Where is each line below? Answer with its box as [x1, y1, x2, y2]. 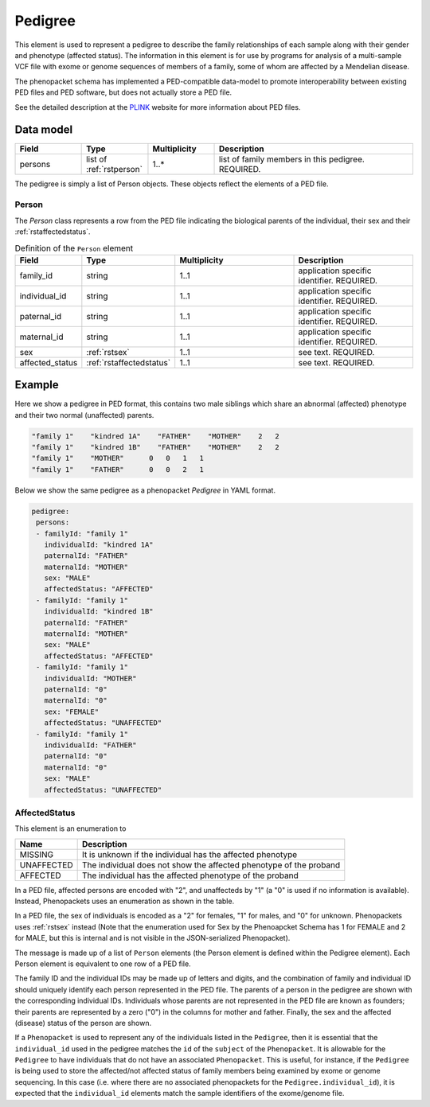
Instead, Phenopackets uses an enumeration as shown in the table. [14, 896, 235, 906]
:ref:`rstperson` [86, 164, 143, 175]
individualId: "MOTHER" [44, 673, 137, 683]
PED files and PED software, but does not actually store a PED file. [14, 88, 233, 97]
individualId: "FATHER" [44, 740, 137, 750]
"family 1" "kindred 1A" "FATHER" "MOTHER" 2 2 [31, 431, 279, 441]
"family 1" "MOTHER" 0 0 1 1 [31, 454, 205, 463]
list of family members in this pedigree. [219, 154, 365, 165]
